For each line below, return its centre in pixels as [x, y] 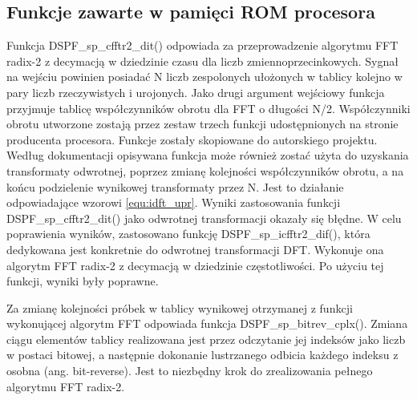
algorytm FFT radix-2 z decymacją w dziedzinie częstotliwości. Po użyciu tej [195, 265]
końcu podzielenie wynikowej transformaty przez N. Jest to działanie [175, 186]
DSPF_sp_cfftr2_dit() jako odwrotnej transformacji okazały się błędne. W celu [204, 218]
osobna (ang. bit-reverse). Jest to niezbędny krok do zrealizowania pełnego [190, 371]
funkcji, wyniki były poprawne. [83, 281]
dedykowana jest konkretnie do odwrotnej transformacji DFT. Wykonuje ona [195, 249]
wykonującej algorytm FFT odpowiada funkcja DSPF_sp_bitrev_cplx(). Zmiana [207, 323]
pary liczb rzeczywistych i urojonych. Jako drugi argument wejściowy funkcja [196, 92]
